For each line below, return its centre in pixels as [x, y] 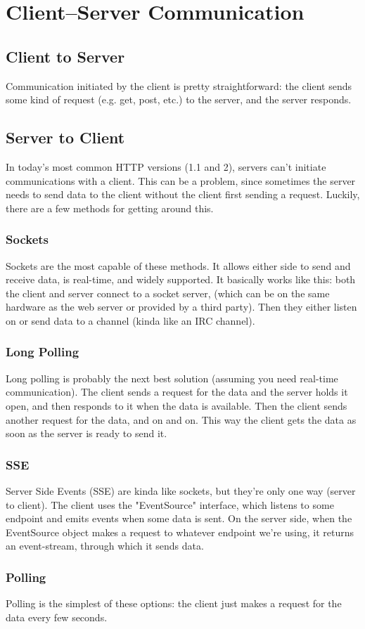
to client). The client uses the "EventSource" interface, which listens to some [170, 504]
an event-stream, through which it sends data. [105, 546]
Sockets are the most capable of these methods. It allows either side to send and [178, 265]
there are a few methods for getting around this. [110, 208]
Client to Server [65, 56]
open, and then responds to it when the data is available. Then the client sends [177, 405]
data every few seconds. [57, 617]
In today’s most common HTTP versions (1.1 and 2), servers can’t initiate [166, 166]
